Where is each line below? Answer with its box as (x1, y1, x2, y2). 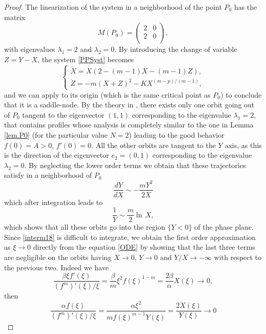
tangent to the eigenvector (22, 109, 105, 120)
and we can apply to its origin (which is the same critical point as (4, 89, 211, 100)
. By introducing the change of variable (114, 44, 237, 54)
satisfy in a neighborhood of (4, 170, 92, 180)
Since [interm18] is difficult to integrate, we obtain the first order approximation (4, 231, 256, 242)
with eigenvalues (4, 44, 55, 54)
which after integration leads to (4, 196, 103, 207)
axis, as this (224, 139, 262, 150)
